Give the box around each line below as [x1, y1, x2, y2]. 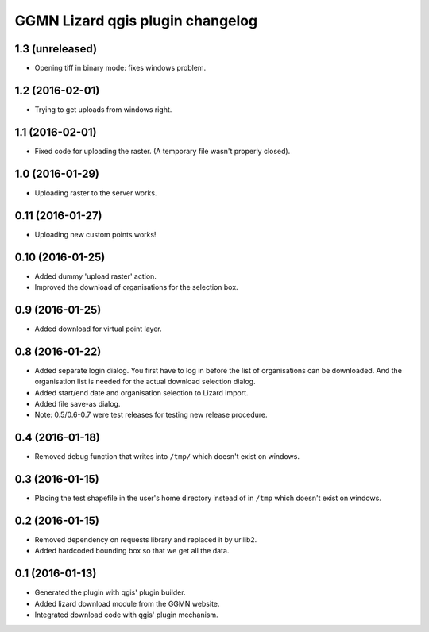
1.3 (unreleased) [14, 42, 98, 56]
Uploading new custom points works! [34, 229, 157, 239]
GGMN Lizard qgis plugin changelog [14, 12, 258, 29]
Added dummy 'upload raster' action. [34, 271, 157, 281]
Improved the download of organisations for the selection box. [34, 282, 238, 291]
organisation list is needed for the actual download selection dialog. [34, 377, 256, 387]
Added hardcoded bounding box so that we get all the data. [34, 546, 230, 556]
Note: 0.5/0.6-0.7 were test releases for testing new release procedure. [34, 410, 268, 420]
